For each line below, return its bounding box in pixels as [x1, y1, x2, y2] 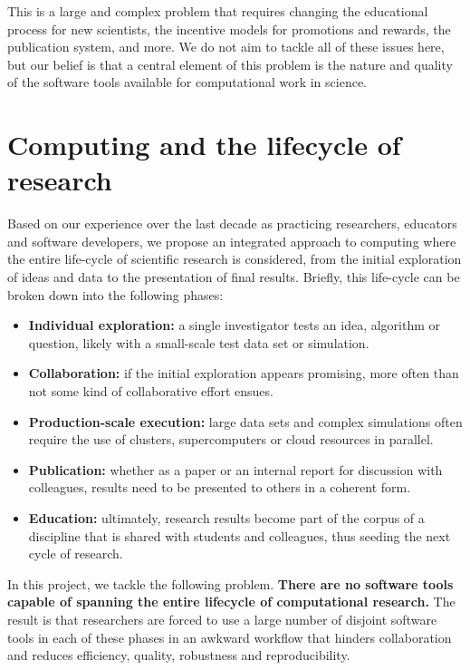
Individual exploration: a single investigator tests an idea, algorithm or [28, 316, 441, 335]
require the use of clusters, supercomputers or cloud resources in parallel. [28, 430, 434, 449]
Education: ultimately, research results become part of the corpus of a [28, 509, 425, 527]
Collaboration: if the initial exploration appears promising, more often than [28, 364, 459, 383]
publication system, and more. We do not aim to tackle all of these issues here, [7, 37, 445, 56]
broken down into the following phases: [7, 285, 224, 304]
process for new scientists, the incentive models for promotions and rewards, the [7, 19, 451, 38]
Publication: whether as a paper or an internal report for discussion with [28, 460, 443, 479]
